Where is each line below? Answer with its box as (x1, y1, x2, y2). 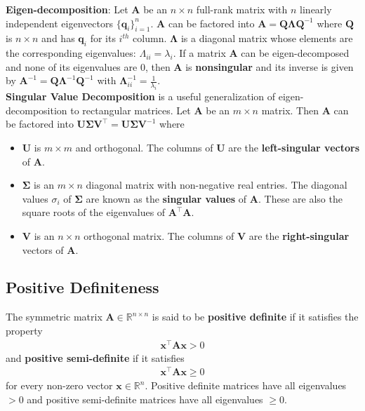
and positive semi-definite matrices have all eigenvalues (27, 391, 263, 406)
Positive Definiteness (6, 276, 159, 298)
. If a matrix (173, 46, 226, 60)
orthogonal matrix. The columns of (84, 228, 234, 243)
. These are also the (258, 191, 343, 205)
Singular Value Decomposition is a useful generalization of (6, 89, 276, 104)
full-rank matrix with (196, 2, 288, 16)
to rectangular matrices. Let (70, 102, 191, 117)
